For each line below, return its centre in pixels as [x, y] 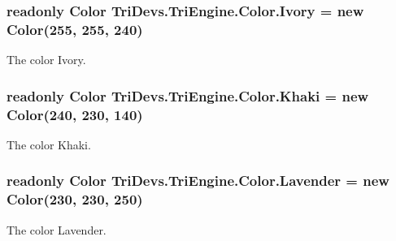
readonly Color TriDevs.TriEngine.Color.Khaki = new [188, 95]
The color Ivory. [46, 60]
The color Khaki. [49, 144]
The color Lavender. [57, 229]
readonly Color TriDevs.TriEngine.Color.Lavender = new [198, 181]
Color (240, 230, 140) [75, 114]
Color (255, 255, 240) [75, 29]
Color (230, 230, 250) [75, 199]
